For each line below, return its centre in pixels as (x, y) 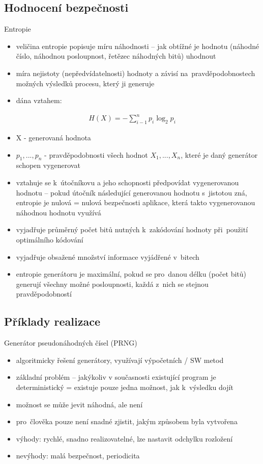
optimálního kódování (50, 240)
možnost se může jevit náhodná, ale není (79, 404)
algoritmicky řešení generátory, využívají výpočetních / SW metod (120, 360)
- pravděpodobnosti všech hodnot (96, 154)
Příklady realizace (52, 321)
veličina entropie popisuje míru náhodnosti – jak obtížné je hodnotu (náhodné (138, 46)
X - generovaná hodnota (53, 138)
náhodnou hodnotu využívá (59, 212)
